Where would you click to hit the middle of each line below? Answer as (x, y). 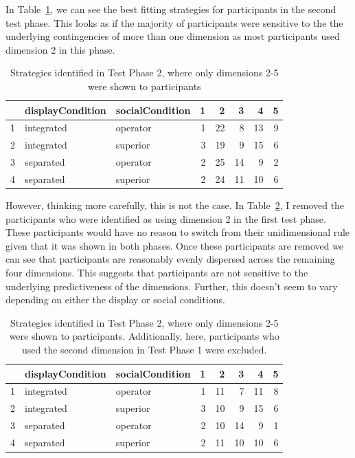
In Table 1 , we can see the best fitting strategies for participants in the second (171, 9)
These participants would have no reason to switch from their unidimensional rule (178, 232)
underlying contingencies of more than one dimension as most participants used (173, 36)
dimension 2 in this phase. (60, 49)
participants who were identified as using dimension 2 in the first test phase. (166, 218)
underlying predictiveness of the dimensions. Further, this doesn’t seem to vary (172, 286)
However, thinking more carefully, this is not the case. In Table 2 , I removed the (175, 205)
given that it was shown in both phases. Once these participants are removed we (175, 245)
